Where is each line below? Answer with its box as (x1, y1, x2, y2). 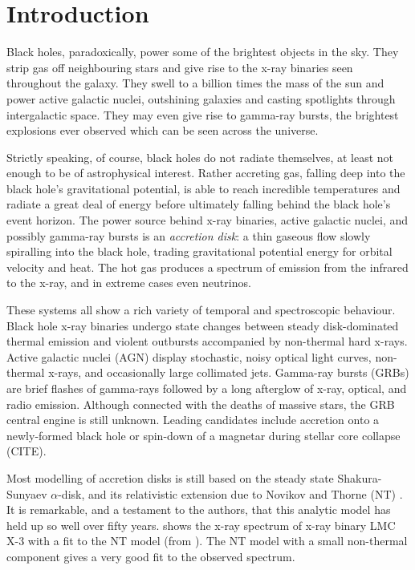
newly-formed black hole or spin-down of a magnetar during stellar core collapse (6, 426, 401, 443)
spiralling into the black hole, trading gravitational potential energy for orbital (6, 243, 393, 260)
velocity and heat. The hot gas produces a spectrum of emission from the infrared (6, 258, 409, 275)
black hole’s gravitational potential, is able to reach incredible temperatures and (6, 180, 401, 196)
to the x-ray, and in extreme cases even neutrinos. (6, 274, 251, 291)
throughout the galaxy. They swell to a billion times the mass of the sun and (6, 75, 384, 91)
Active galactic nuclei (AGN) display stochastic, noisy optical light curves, (6, 348, 372, 365)
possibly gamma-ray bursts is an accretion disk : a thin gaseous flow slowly (6, 227, 371, 244)
